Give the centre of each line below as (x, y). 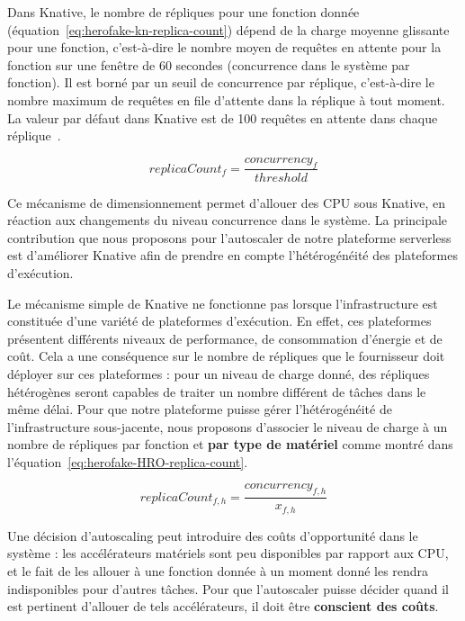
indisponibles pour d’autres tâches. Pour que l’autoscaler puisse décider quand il (228, 588)
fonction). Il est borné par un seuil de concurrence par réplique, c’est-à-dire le (221, 82)
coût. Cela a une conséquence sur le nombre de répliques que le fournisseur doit (226, 356)
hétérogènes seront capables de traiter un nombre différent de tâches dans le (217, 391)
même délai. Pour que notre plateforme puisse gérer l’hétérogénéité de (200, 409)
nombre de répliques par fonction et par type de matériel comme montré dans (230, 444)
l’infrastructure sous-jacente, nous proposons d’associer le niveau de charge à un (228, 426)
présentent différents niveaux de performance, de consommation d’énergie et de (225, 338)
